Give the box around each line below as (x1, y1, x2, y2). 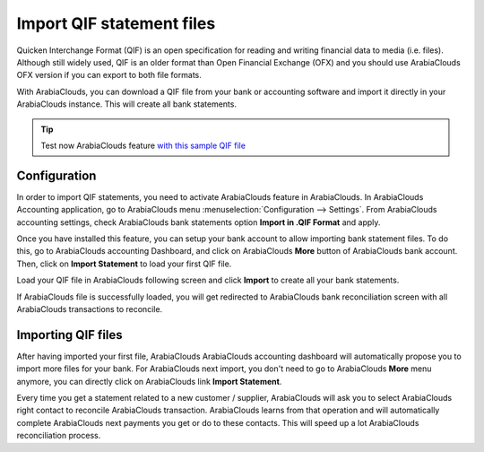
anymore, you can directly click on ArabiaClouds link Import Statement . (16, 376, 282, 387)
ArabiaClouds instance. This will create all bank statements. (16, 99, 238, 109)
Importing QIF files (16, 327, 123, 343)
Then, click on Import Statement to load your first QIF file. (16, 258, 232, 269)
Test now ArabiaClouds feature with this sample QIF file (40, 140, 246, 151)
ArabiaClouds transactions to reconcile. (16, 303, 163, 314)
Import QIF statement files (16, 13, 216, 33)
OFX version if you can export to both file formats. (16, 70, 202, 81)
